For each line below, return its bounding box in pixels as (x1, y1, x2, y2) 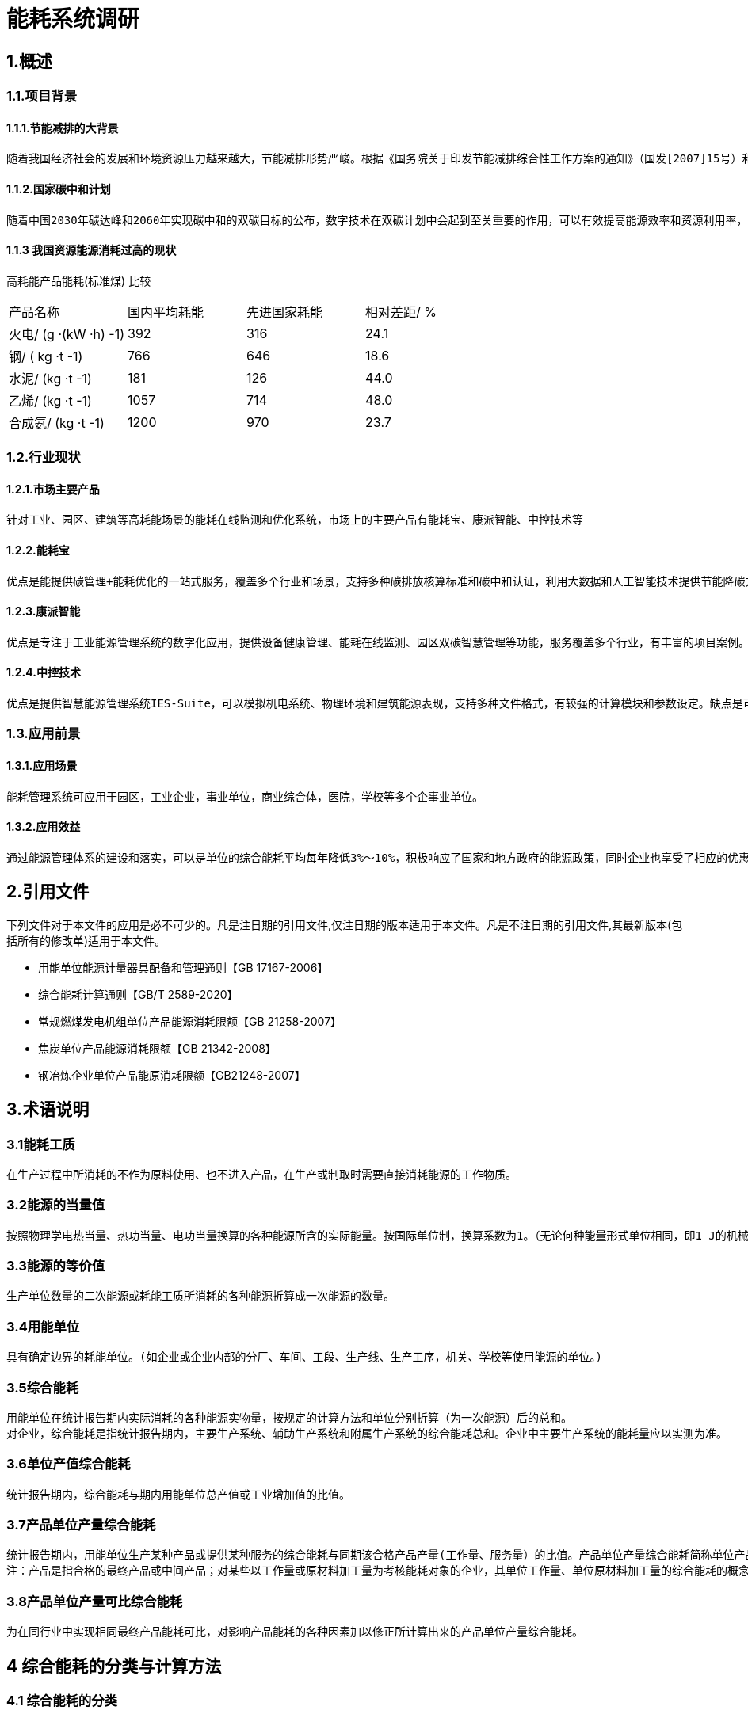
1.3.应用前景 (6, 726, 81, 742)
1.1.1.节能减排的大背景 (6, 120, 119, 135)
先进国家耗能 (246, 303, 323, 320)
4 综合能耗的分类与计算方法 (6, 1655, 222, 1676)
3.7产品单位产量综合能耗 (6, 1517, 156, 1533)
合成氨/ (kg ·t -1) (9, 414, 105, 431)
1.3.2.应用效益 (6, 820, 81, 834)
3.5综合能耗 (6, 1379, 79, 1396)
